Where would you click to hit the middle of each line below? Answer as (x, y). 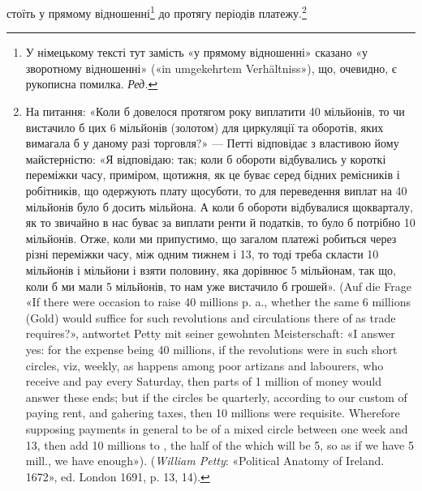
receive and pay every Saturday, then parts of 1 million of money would (203, 381)
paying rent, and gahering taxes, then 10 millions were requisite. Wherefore (213, 413)
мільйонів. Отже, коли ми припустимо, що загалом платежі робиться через (211, 238)
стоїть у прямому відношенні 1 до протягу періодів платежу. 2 (157, 12)
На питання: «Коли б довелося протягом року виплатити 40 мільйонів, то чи (215, 111)
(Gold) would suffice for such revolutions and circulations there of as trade (211, 317)
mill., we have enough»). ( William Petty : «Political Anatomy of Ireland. (205, 461)
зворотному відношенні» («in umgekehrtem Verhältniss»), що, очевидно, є (211, 68)
